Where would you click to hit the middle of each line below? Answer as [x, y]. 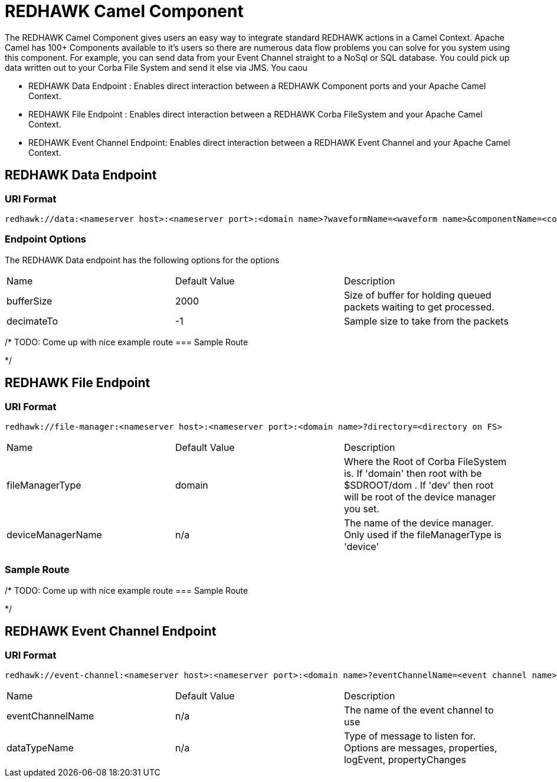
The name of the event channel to [419, 710]
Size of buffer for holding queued [417, 295]
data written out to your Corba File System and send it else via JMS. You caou [156, 67]
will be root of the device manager [420, 497]
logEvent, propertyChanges [405, 759]
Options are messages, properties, [420, 747]
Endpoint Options [45, 239]
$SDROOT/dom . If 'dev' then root [419, 485]
